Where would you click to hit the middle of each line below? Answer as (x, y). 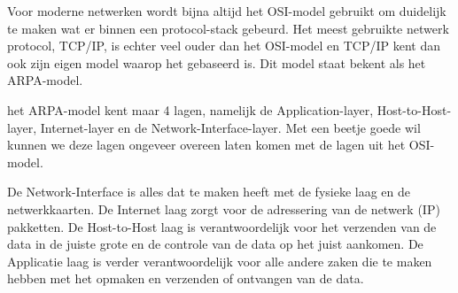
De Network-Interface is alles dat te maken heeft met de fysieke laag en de (209, 192)
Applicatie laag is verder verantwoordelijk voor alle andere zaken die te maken (220, 261)
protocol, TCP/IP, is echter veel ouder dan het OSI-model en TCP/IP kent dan (224, 46)
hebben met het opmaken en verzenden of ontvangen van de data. (186, 278)
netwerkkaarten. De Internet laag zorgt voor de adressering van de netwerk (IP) (224, 208)
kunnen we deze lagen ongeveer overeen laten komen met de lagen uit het (206, 145)
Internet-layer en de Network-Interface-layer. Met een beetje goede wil (230, 127)
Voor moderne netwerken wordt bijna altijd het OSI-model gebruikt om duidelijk (227, 11)
